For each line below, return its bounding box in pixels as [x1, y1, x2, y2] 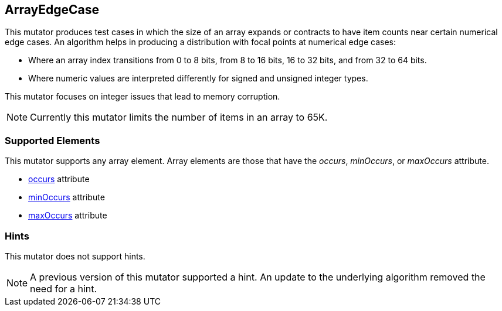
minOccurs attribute [28, 192, 105, 203]
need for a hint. [30, 282, 97, 295]
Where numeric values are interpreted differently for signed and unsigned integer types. [28, 73, 368, 84]
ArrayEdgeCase [5, 2, 99, 17]
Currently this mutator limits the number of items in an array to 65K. [30, 111, 328, 124]
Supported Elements [5, 134, 100, 146]
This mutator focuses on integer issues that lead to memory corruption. [5, 91, 280, 102]
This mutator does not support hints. [5, 251, 145, 261]
